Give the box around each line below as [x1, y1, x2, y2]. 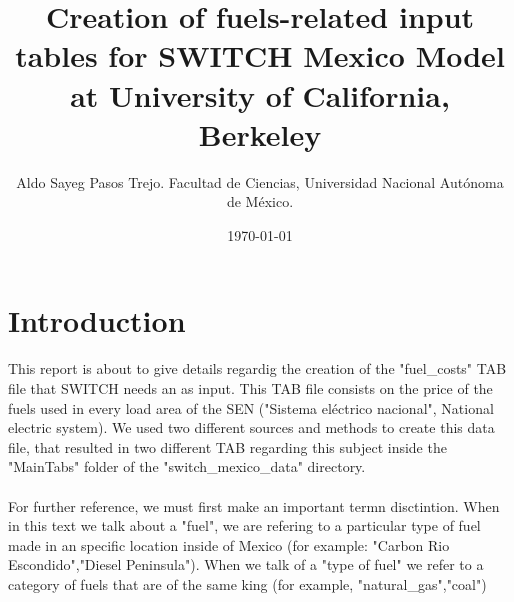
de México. [226, 191, 294, 212]
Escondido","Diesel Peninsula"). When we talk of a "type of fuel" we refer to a [8, 554, 484, 575]
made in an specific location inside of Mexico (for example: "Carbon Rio [8, 534, 450, 555]
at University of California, [70, 74, 450, 115]
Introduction [8, 300, 186, 341]
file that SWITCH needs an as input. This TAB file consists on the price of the [8, 378, 493, 398]
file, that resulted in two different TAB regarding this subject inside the [8, 436, 447, 457]
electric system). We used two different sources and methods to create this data [8, 417, 495, 438]
